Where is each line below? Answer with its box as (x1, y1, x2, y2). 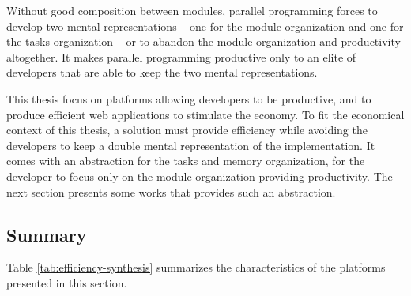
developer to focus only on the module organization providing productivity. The (6, 167, 393, 184)
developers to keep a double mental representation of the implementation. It (6, 137, 375, 153)
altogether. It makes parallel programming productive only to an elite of (6, 48, 356, 65)
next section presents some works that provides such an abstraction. (6, 183, 336, 200)
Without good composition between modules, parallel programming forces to (6, 2, 378, 18)
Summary (6, 222, 87, 246)
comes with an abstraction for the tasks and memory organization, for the (6, 152, 365, 169)
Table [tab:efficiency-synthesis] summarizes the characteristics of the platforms (6, 259, 386, 275)
